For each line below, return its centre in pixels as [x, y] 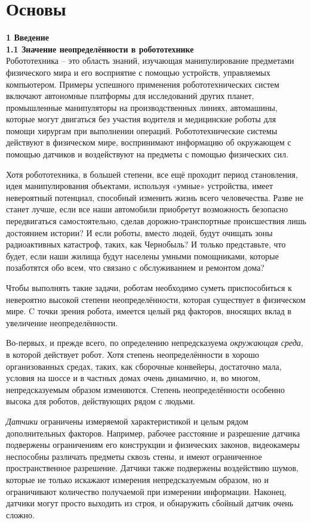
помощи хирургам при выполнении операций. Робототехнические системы [142, 130]
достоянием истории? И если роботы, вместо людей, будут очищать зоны [139, 232]
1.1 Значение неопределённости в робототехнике [100, 49]
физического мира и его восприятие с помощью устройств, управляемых [138, 72]
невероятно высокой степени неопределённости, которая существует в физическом [156, 299]
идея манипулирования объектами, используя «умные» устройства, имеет [140, 186]
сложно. [20, 514]
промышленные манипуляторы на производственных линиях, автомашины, [142, 107]
